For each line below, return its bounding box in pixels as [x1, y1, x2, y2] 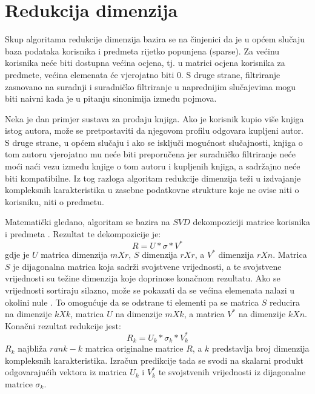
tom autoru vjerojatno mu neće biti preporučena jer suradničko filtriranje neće [5, 148, 296, 160]
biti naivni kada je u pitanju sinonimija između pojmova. [5, 92, 217, 105]
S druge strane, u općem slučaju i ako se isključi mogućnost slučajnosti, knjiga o [5, 136, 303, 148]
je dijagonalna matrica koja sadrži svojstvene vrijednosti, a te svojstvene [13, 260, 282, 272]
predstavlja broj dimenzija [212, 342, 310, 355]
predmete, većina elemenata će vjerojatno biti [5, 68, 174, 80]
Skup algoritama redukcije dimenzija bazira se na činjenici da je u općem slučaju [5, 33, 305, 45]
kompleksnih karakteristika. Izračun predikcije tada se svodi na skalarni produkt [5, 353, 304, 366]
